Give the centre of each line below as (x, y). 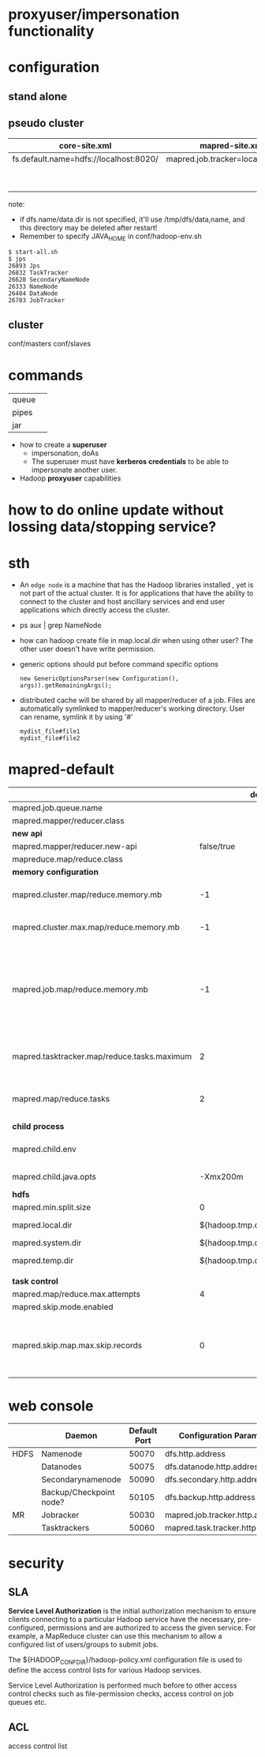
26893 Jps (24, 266)
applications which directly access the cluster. (95, 610)
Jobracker (60, 1515)
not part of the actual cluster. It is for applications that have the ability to (136, 593)
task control (35, 1281)
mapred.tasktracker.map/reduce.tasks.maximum (102, 1056)
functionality (51, 31)
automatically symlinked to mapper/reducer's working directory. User (132, 708)
